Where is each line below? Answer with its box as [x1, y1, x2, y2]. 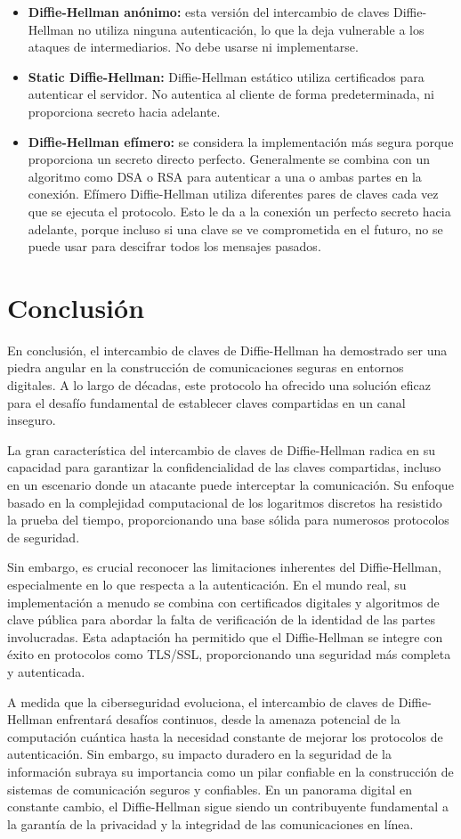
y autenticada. [7, 662, 85, 680]
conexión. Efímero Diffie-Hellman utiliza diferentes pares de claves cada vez [28, 184, 439, 203]
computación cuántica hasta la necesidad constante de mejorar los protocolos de [7, 727, 443, 745]
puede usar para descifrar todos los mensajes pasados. [28, 237, 321, 256]
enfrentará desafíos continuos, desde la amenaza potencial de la [56, 710, 400, 729]
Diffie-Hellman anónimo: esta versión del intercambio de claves [28, 3, 390, 20]
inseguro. [7, 411, 56, 429]
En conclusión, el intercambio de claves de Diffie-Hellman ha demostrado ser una [7, 340, 448, 359]
